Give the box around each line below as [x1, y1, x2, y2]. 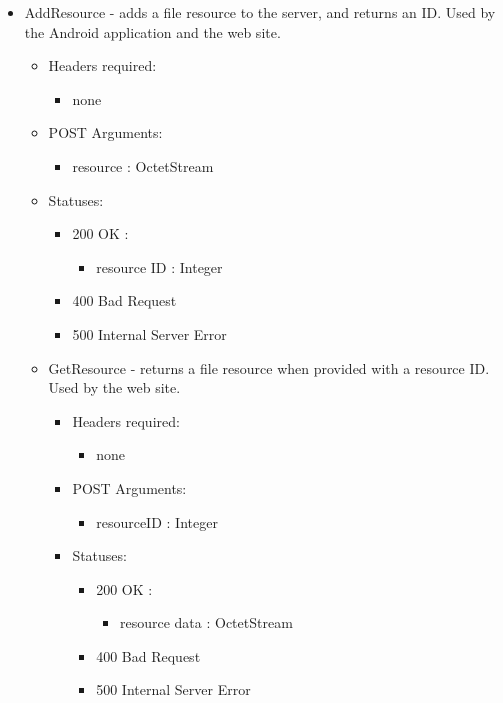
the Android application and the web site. [24, 21, 281, 42]
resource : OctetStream [72, 155, 214, 176]
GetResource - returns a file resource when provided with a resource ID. [48, 357, 490, 378]
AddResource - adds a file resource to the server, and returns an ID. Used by [24, 2, 496, 22]
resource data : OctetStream [119, 612, 293, 633]
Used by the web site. [48, 377, 181, 398]
